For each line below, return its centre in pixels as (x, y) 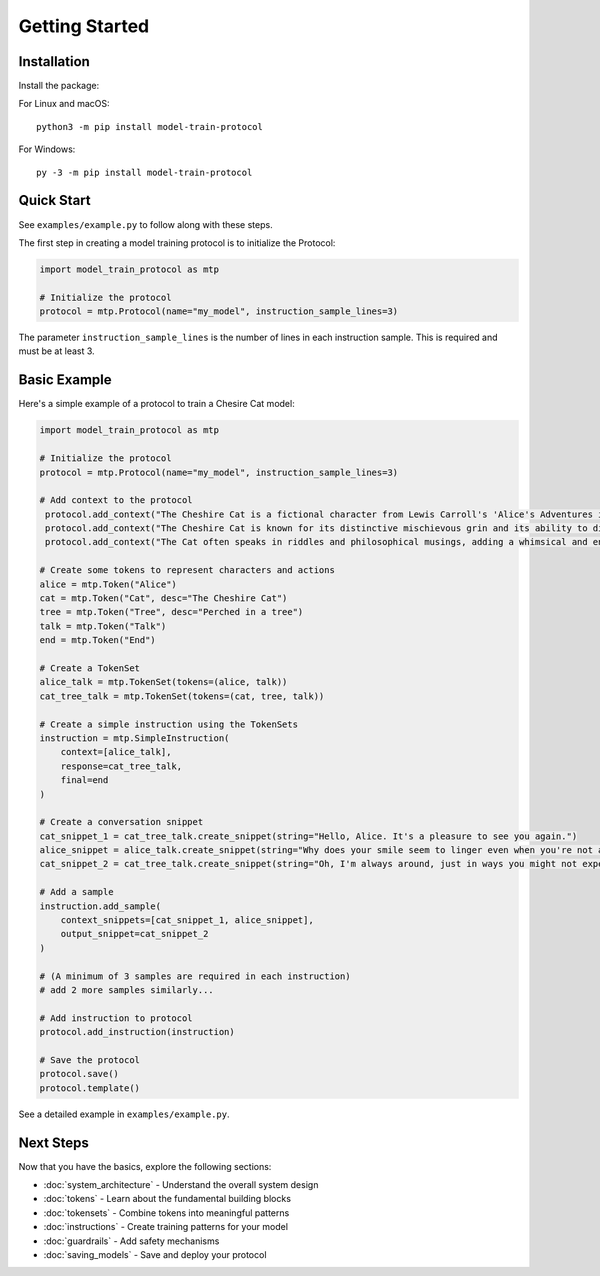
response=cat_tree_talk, (121, 766)
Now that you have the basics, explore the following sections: (145, 1166)
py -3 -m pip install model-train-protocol (144, 172)
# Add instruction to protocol (116, 1018)
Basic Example (65, 380)
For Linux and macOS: (64, 104)
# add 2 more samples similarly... (126, 989)
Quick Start (54, 200)
